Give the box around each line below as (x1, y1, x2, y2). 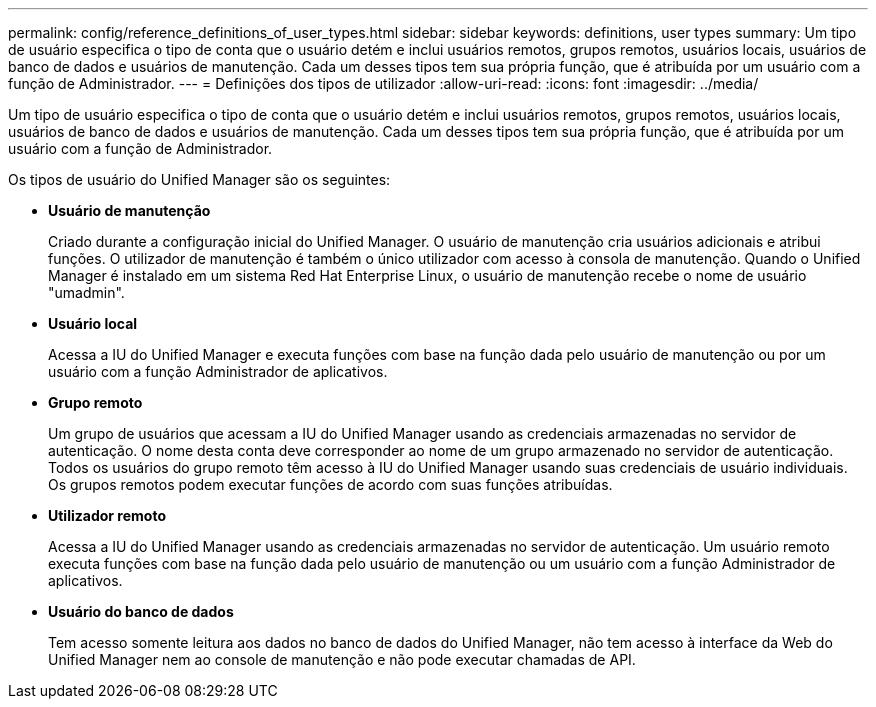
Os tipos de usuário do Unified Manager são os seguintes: (8, 171, 391, 188)
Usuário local (48, 315, 138, 332)
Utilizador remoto (48, 507, 166, 524)
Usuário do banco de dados (48, 603, 234, 620)
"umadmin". (48, 284, 125, 301)
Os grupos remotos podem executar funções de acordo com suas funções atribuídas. (48, 476, 613, 493)
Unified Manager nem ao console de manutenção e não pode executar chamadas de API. (48, 651, 636, 668)
